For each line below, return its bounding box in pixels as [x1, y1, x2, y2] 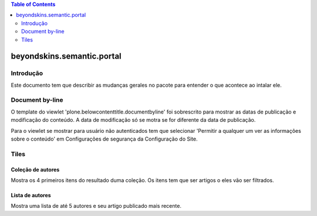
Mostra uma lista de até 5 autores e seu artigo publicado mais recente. [11, 203, 182, 210]
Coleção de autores [11, 166, 60, 173]
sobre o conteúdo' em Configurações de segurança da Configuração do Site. [11, 135, 198, 143]
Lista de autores [11, 191, 51, 198]
